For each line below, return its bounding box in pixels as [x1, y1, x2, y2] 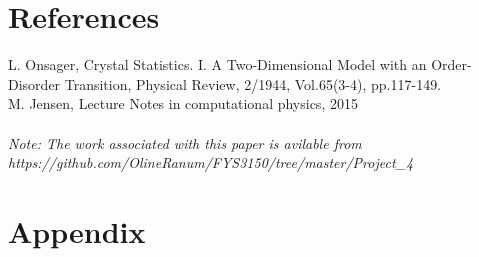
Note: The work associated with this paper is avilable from [8, 132, 362, 153]
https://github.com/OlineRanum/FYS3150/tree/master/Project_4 [8, 152, 414, 173]
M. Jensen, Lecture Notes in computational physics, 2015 [8, 93, 358, 114]
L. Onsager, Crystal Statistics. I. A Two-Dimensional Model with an [8, 54, 427, 75]
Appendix [8, 210, 146, 251]
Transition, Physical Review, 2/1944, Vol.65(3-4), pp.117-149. [64, 73, 442, 94]
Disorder [8, 73, 61, 94]
